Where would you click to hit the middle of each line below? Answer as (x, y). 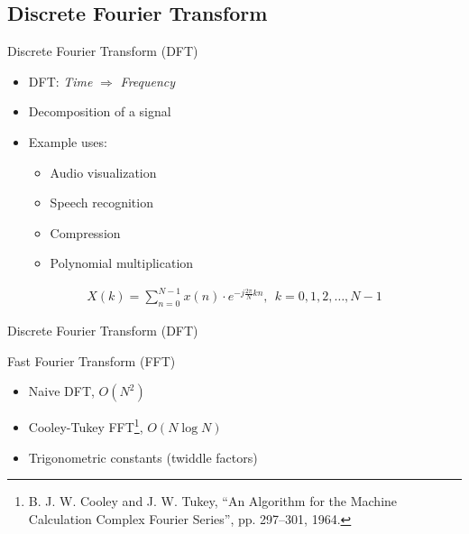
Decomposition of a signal (100, 111)
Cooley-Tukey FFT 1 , (86, 426)
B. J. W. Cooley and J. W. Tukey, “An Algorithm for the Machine (213, 501)
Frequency (148, 81)
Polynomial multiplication (122, 263)
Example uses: (68, 141)
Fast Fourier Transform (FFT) (92, 360)
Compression (85, 232)
